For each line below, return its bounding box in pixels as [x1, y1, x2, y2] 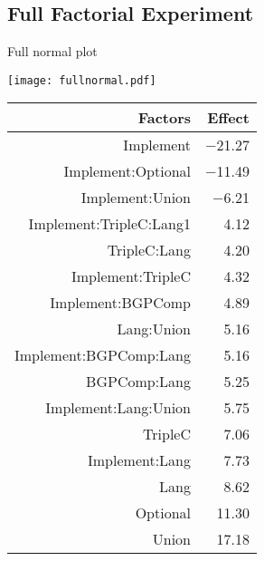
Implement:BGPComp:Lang [14, 344, 192, 366]
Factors [137, 107, 192, 129]
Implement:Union [80, 187, 192, 208]
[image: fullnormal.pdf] [7, 73, 156, 87]
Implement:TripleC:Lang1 [28, 213, 192, 235]
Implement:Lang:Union [45, 397, 192, 419]
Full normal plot [7, 42, 98, 61]
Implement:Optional [63, 160, 192, 182]
